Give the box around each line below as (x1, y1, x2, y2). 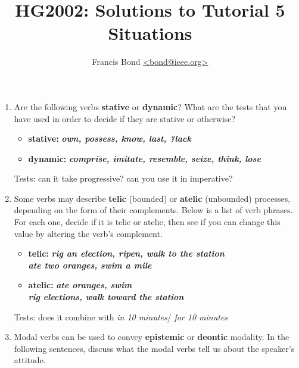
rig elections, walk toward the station (28, 291, 184, 303)
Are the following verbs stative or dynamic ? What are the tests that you (14, 100, 287, 113)
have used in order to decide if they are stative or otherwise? (14, 112, 236, 124)
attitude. (14, 354, 46, 366)
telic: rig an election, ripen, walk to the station (28, 247, 225, 260)
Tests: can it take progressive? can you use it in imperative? (14, 172, 233, 185)
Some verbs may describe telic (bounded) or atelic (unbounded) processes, (14, 192, 291, 204)
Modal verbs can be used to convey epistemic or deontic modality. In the (14, 330, 289, 343)
